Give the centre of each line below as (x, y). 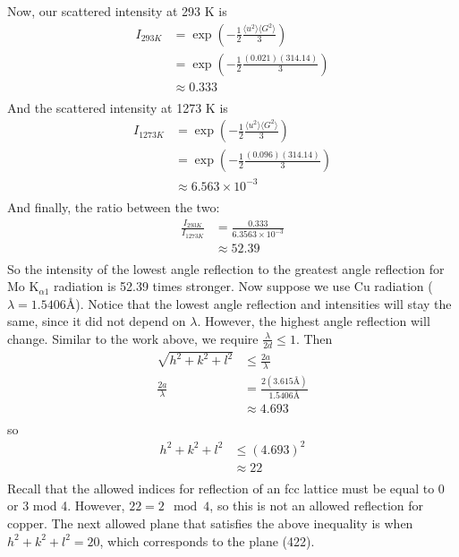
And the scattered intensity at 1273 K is (118, 107)
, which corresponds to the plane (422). (207, 540)
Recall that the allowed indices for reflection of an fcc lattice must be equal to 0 (226, 488)
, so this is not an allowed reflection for (317, 506)
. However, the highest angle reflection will (314, 321)
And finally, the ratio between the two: (114, 206)
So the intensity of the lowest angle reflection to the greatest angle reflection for (226, 268)
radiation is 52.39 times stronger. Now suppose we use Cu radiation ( (243, 286)
